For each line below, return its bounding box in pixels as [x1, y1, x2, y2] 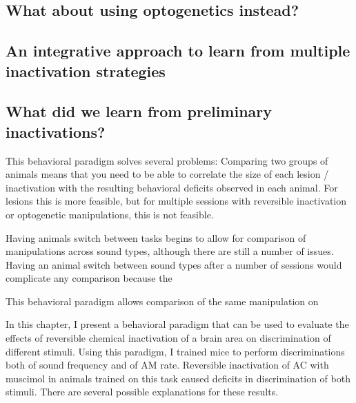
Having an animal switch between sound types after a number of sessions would [6, 257, 342, 271]
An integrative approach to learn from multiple [6, 40, 350, 61]
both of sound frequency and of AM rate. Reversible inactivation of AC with [6, 358, 329, 372]
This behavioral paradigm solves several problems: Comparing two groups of [6, 153, 328, 167]
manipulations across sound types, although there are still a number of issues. [6, 244, 334, 258]
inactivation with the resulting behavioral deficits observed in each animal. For [6, 180, 338, 194]
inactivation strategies [6, 60, 166, 81]
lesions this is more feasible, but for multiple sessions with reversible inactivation [6, 194, 347, 208]
